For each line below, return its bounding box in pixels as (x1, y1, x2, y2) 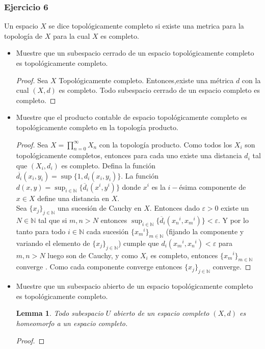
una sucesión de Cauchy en (57, 203, 142, 213)
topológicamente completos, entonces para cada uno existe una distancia (16, 150, 242, 161)
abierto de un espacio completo (113, 308, 209, 318)
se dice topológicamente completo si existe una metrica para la (48, 20, 244, 31)
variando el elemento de (16, 237, 90, 248)
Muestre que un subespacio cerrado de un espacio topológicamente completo (16, 47, 254, 58)
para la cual (52, 30, 90, 41)
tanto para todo (16, 226, 66, 236)
